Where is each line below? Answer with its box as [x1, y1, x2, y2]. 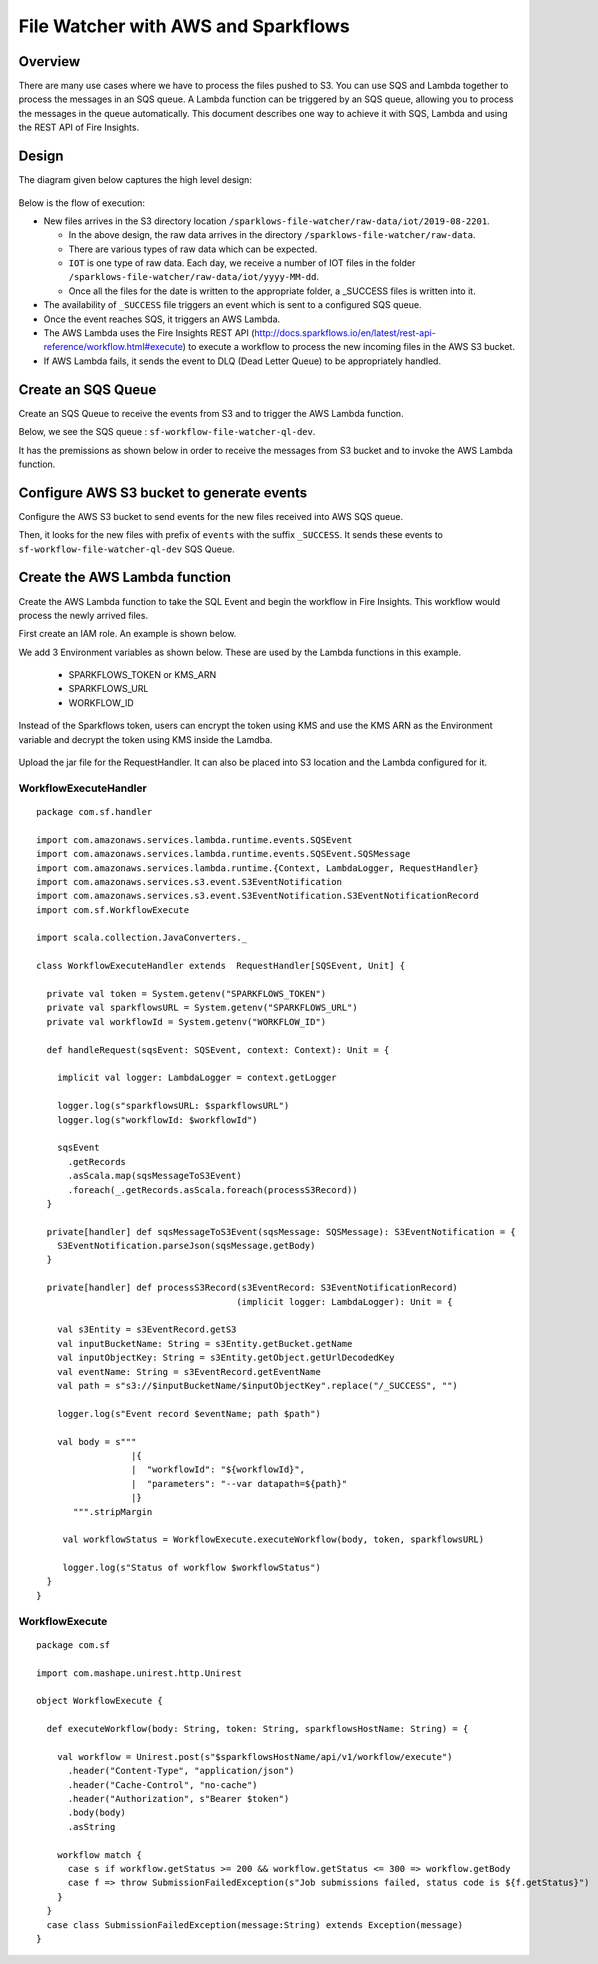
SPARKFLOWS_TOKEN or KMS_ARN [68, 669, 217, 681]
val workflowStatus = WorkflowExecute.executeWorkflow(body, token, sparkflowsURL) [62, 1534, 485, 1545]
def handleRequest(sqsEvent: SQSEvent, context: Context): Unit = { [46, 1044, 390, 1055]
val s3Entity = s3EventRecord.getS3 [56, 1324, 237, 1335]
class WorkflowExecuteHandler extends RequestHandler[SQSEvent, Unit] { [36, 960, 406, 972]
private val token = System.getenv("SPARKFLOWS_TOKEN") [46, 988, 327, 1000]
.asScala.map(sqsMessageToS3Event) [67, 1170, 242, 1182]
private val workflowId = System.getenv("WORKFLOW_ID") [46, 1016, 327, 1027]
